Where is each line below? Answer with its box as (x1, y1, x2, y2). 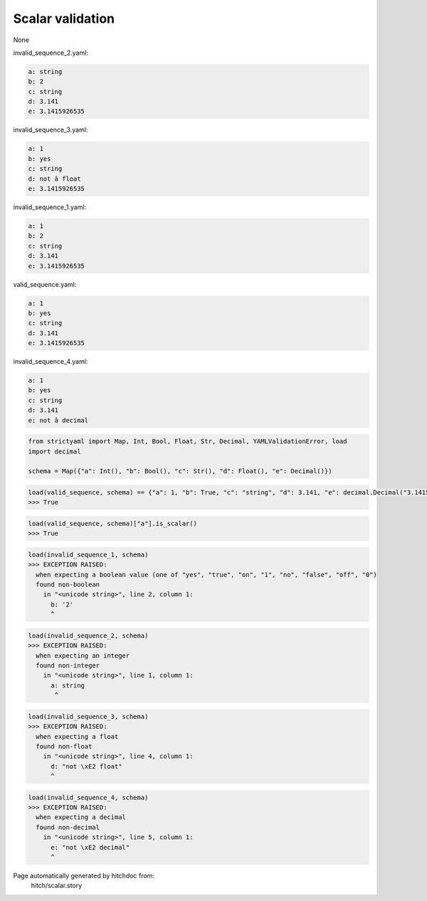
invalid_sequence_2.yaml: (13, 48, 89, 57)
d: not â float (28, 174, 81, 183)
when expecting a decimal (36, 813, 126, 821)
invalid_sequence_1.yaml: (13, 203, 87, 211)
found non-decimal (36, 823, 100, 831)
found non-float (36, 742, 93, 750)
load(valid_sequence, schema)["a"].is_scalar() (28, 520, 197, 527)
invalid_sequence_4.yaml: (13, 357, 88, 366)
